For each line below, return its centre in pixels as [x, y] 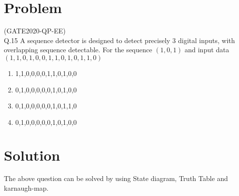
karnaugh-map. [26, 188]
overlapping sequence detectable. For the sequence [78, 50]
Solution [32, 155]
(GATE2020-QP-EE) [35, 31]
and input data [207, 50]
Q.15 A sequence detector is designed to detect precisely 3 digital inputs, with [119, 40]
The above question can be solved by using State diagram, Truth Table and [116, 178]
